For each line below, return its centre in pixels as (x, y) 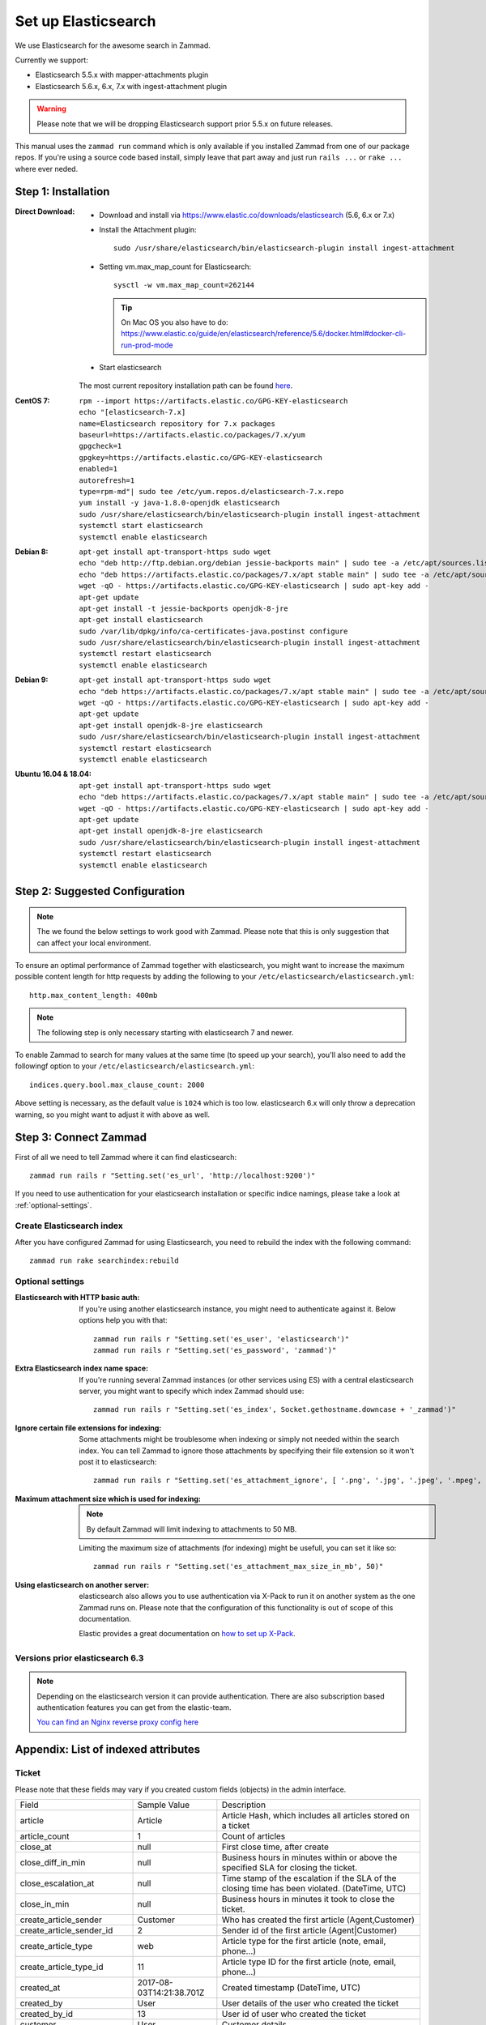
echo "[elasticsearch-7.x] (132, 412)
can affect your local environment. (94, 943)
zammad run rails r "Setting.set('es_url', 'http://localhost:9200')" (173, 1175)
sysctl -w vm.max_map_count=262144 (184, 285)
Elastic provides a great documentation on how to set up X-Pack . (187, 1634)
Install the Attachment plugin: (148, 229)
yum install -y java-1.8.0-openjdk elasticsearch (179, 503)
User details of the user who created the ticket (310, 2003)
